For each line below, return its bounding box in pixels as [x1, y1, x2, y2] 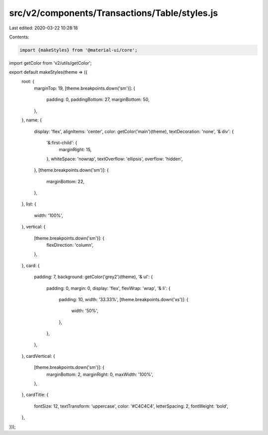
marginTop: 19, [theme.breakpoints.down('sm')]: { [34, 85, 135, 92]
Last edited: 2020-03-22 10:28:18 [9, 25, 78, 31]
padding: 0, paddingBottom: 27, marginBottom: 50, [46, 97, 150, 103]
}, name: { [21, 117, 42, 123]
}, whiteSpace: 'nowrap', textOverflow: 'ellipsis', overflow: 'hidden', [46, 156, 183, 162]
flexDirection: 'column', [46, 242, 94, 248]
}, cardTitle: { [21, 392, 49, 398]
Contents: [9, 34, 29, 40]
